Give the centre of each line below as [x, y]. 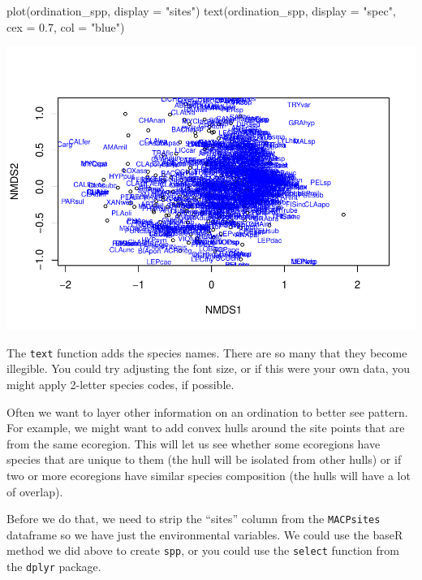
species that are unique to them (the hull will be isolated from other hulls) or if [204, 459]
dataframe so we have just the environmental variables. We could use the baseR [205, 534]
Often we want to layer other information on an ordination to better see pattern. [207, 411]
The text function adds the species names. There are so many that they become [207, 352]
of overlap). [35, 491]
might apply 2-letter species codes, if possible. [121, 384]
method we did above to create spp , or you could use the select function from [203, 550]
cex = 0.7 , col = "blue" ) [66, 26]
